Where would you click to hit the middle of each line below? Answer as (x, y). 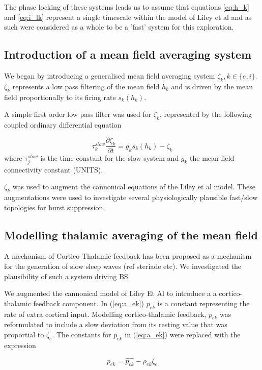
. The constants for (82, 334)
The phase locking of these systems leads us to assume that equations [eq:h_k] (127, 7)
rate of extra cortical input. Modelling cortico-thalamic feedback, (105, 314)
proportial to (24, 334)
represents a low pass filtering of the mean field (86, 86)
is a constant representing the (203, 303)
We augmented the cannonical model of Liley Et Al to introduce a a (110, 293)
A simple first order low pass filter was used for (78, 114)
